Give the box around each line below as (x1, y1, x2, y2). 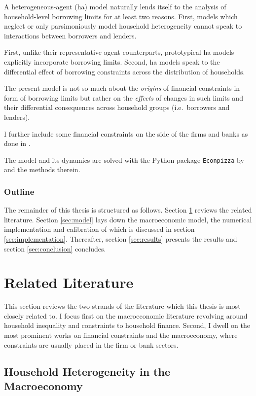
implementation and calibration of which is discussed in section (4, 224, 195, 234)
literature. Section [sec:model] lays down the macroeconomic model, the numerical (4, 214, 252, 224)
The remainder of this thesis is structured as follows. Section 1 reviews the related (4, 205, 252, 215)
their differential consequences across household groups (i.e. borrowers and (4, 102, 230, 112)
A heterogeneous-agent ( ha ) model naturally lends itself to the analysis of (4, 1, 226, 11)
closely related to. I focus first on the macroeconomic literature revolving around (4, 310, 248, 321)
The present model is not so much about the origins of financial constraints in (4, 83, 240, 93)
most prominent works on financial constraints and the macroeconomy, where (4, 330, 238, 340)
